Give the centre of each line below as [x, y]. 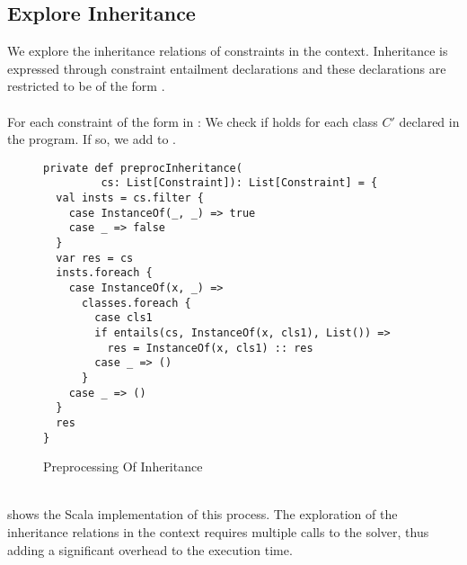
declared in [429, 121]
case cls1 [123, 318]
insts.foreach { [104, 273]
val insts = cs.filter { [130, 198]
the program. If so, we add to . [92, 139]
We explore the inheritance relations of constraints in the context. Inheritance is [228, 51]
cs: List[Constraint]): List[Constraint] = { [239, 183]
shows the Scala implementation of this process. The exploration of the [203, 514]
